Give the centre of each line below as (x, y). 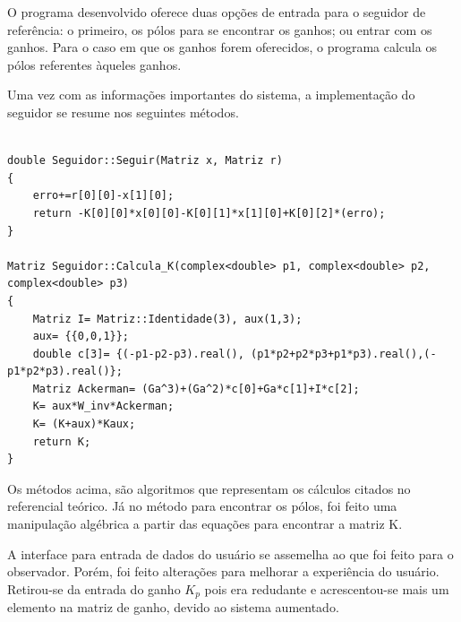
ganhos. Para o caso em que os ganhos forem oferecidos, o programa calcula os (222, 47)
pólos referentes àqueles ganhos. (94, 64)
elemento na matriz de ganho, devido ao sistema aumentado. (173, 607)
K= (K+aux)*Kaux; (84, 424)
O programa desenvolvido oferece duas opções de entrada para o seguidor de (217, 12)
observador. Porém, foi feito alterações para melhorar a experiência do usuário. (223, 571)
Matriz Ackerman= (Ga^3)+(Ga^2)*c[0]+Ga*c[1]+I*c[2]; (196, 389)
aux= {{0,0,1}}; (81, 337)
